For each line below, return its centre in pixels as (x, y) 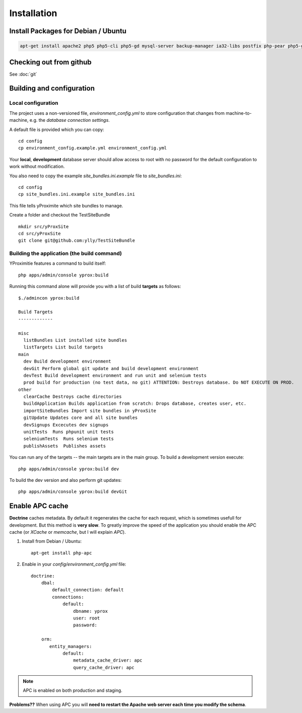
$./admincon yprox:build (49, 298)
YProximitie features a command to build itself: (58, 263)
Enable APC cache (39, 506)
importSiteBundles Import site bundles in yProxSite (90, 411)
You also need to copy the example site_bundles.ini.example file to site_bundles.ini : (96, 176)
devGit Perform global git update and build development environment (111, 368)
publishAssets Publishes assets (65, 446)
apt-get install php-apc (61, 553)
